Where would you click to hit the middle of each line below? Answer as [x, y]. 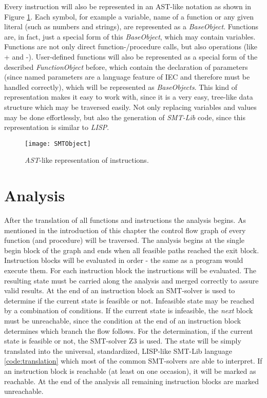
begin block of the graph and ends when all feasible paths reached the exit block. [132, 250]
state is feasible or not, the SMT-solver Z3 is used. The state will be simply [123, 341]
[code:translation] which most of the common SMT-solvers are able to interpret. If [133, 361]
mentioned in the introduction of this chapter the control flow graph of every [125, 230]
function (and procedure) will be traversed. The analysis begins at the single [125, 240]
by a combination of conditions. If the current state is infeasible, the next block [129, 310]
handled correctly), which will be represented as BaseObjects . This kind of [121, 87]
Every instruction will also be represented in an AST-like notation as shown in [128, 6]
